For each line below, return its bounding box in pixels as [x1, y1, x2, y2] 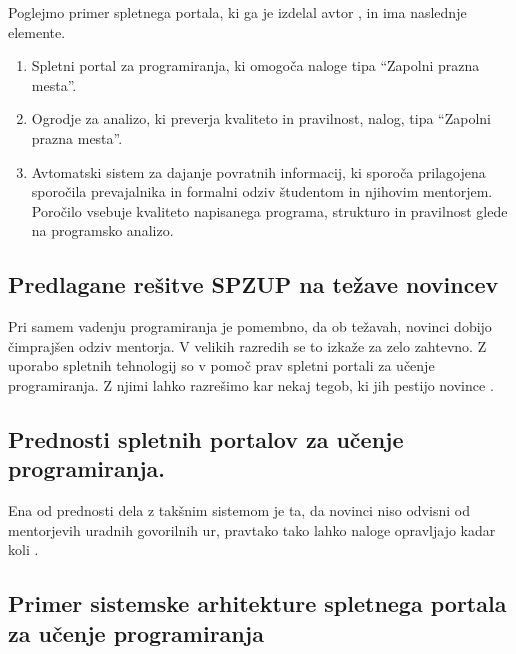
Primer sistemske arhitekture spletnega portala [8, 588, 507, 619]
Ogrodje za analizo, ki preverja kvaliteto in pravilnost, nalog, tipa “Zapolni [31, 108, 491, 129]
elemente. [8, 21, 66, 42]
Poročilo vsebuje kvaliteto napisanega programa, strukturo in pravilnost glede [31, 200, 508, 221]
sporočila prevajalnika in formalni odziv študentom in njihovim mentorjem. [31, 181, 493, 202]
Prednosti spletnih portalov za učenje [8, 423, 404, 454]
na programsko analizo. [31, 220, 174, 241]
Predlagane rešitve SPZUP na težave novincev [8, 269, 499, 300]
